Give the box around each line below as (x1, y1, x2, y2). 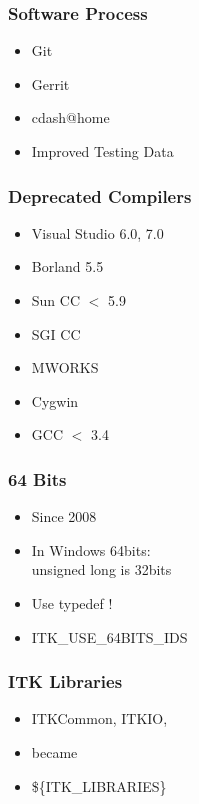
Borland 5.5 (31, 256, 104, 277)
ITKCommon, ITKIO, (31, 708, 168, 729)
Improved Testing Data (31, 141, 174, 161)
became (31, 741, 78, 762)
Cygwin (31, 390, 79, 411)
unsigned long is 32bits (31, 559, 172, 580)
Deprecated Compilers (8, 183, 192, 208)
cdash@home (31, 107, 110, 128)
